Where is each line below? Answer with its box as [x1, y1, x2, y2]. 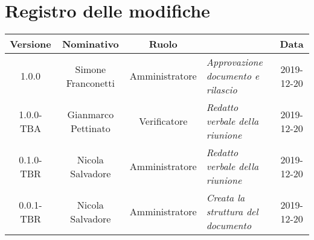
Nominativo [62, 37, 119, 51]
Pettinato [71, 121, 111, 135]
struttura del [206, 204, 258, 219]
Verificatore [139, 114, 188, 128]
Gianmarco [67, 107, 114, 121]
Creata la [206, 191, 245, 205]
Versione [10, 37, 51, 51]
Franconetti [66, 75, 115, 90]
